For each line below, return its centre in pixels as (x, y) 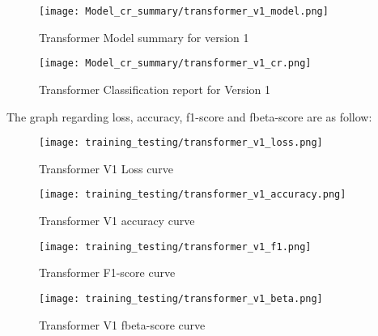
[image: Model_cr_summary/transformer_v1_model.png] (184, 11)
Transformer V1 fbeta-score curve (122, 324)
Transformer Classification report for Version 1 (155, 89)
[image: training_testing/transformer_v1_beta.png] (181, 298)
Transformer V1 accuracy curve (117, 220)
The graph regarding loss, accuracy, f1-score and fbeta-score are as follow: (189, 116)
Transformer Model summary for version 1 (144, 37)
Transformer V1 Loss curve (106, 168)
